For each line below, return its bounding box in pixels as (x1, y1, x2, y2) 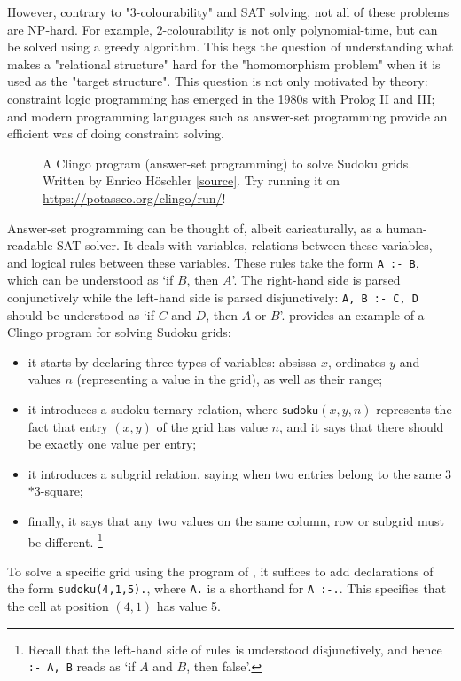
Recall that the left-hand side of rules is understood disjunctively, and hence (27, 639, 442, 658)
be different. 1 (27, 529, 103, 551)
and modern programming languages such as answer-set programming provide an (7, 106, 448, 125)
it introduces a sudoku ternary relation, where (27, 400, 278, 418)
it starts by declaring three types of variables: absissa (27, 352, 317, 371)
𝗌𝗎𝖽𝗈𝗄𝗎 (282, 404, 319, 417)
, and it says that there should (279, 417, 444, 435)
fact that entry (27, 417, 108, 435)
